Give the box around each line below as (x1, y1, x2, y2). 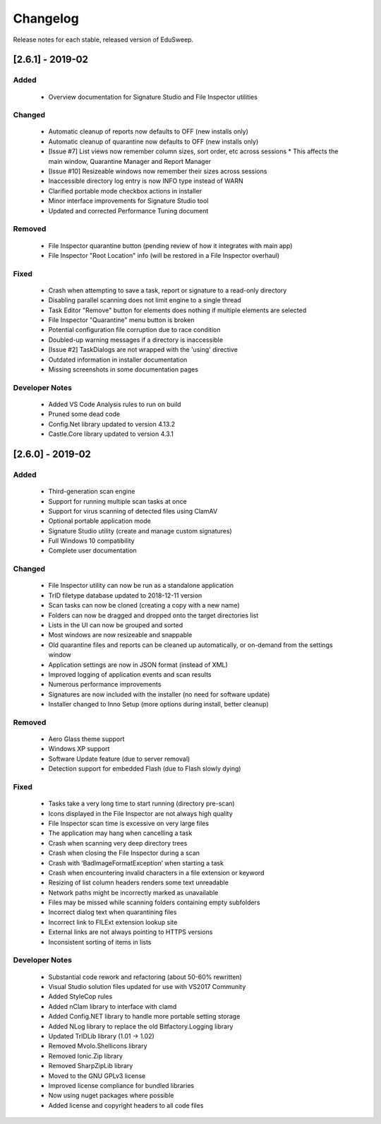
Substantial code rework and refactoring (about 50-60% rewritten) (48, 972, 243, 981)
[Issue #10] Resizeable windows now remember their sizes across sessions (48, 167, 267, 176)
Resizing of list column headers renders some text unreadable (48, 878, 229, 887)
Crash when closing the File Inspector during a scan (48, 848, 200, 858)
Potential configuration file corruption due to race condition (48, 326, 221, 334)
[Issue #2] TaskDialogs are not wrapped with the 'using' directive (48, 345, 238, 354)
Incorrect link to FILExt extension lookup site (48, 918, 178, 926)
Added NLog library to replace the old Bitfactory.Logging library (48, 1022, 234, 1031)
